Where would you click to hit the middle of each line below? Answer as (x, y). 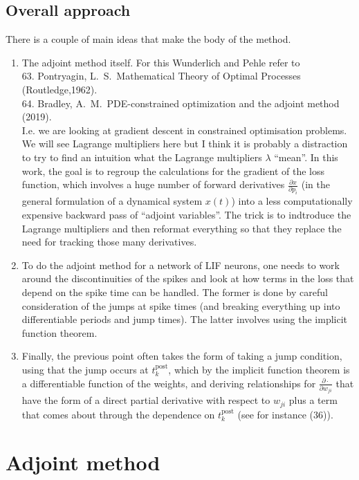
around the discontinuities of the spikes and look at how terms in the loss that (188, 278)
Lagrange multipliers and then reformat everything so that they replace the (182, 228)
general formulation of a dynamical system (112, 201)
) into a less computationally (292, 201)
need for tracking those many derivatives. (109, 242)
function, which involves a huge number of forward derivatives (153, 184)
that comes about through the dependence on (118, 414)
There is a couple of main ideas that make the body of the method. (148, 39)
